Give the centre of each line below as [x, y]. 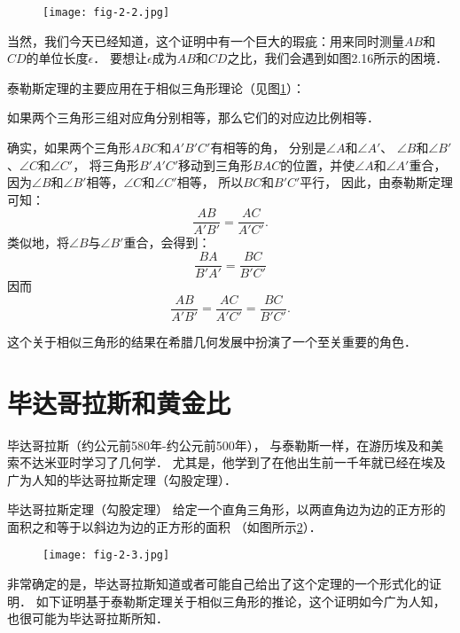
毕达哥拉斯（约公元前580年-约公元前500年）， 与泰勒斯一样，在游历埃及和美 [226, 445]
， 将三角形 [106, 164]
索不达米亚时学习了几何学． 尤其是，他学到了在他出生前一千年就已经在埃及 [226, 462]
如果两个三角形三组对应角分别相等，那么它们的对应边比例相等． [193, 117]
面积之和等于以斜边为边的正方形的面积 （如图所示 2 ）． [164, 526]
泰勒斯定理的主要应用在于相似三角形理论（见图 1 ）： [156, 87]
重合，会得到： [167, 242]
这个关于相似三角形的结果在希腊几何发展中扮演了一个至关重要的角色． [212, 341]
